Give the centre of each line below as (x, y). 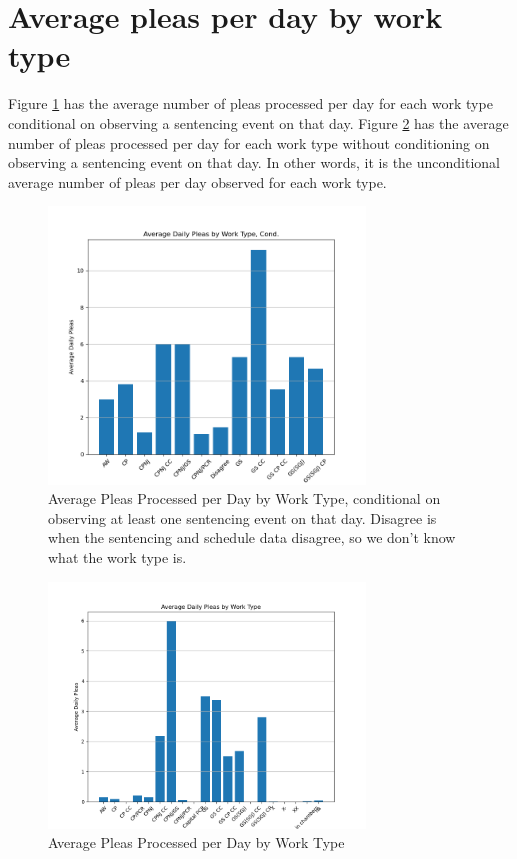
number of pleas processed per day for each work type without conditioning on (249, 142)
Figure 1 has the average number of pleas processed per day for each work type (250, 103)
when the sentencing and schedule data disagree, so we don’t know (252, 537)
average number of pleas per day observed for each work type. (197, 181)
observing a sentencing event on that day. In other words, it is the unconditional (254, 162)
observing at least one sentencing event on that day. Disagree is (242, 517)
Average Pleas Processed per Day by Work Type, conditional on (244, 498)
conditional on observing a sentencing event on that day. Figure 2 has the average (258, 122)
